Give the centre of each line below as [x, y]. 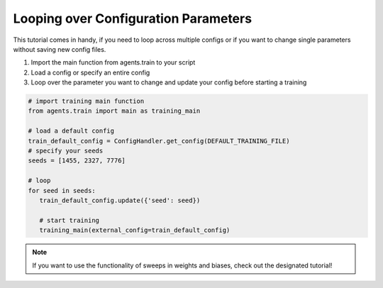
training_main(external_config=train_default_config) [135, 230]
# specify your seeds [66, 151]
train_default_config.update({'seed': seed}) [120, 200]
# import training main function [86, 101]
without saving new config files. [60, 49]
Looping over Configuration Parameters [132, 18]
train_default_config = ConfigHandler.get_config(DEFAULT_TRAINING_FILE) [159, 141]
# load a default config [71, 131]
